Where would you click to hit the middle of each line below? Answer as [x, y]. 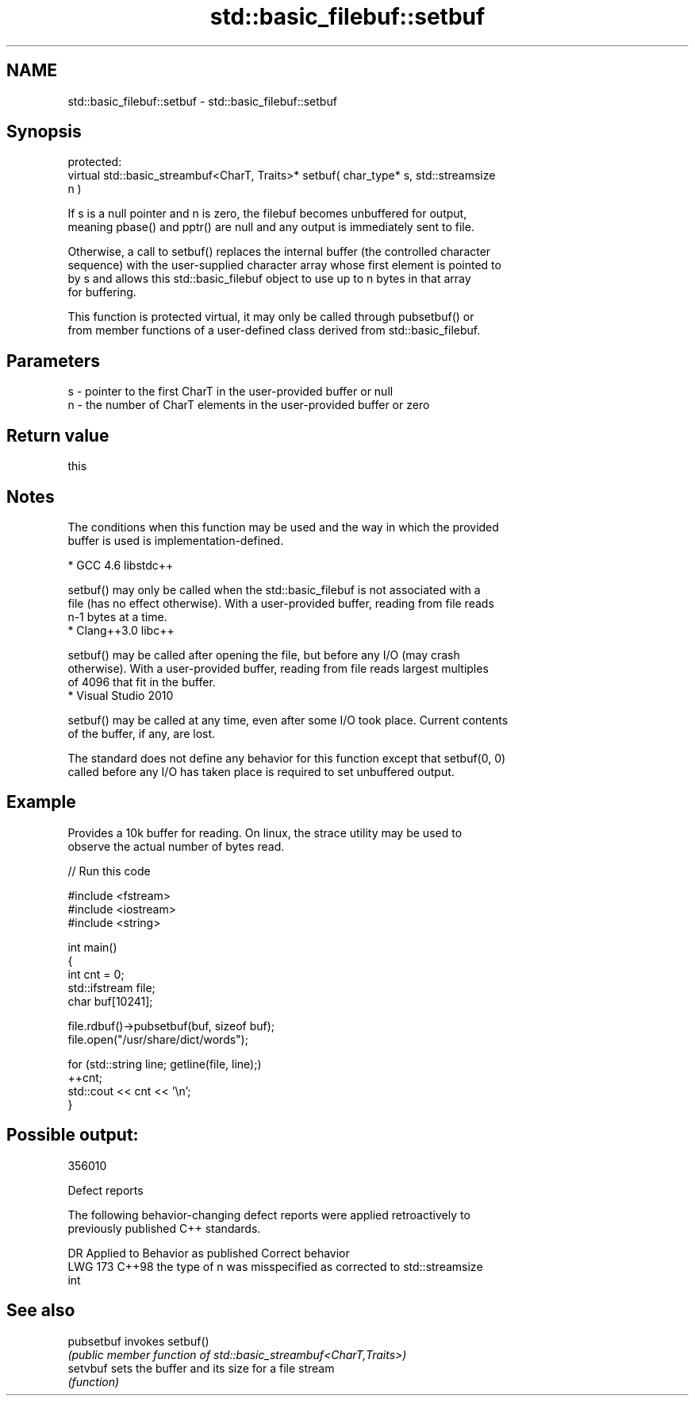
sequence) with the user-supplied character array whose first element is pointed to [284, 265]
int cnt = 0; [96, 974]
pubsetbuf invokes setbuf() [138, 1341]
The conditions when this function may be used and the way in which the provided [283, 527]
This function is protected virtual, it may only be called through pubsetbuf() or [271, 317]
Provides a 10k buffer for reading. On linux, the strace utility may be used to [265, 832]
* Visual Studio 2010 [121, 695]
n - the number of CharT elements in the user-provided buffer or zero [249, 405]
